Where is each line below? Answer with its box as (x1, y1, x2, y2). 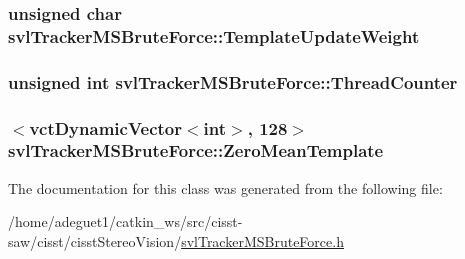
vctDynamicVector (29, 115, 182, 140)
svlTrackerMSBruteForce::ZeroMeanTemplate (8, 138, 384, 163)
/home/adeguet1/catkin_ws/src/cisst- (8, 211, 243, 232)
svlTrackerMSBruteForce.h (181, 230, 344, 251)
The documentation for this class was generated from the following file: (8, 177, 443, 198)
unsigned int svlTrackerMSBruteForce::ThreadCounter (8, 69, 458, 94)
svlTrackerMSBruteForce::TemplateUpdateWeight (8, 23, 420, 48)
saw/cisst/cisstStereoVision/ (8, 230, 182, 251)
